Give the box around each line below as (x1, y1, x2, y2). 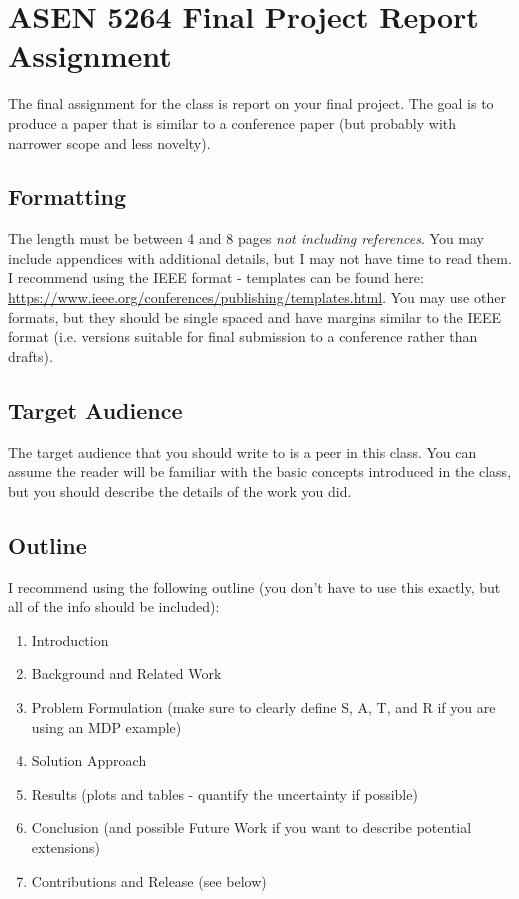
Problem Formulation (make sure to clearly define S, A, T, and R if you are (31, 697, 496, 718)
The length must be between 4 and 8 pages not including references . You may (8, 228, 484, 249)
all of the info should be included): (8, 596, 220, 617)
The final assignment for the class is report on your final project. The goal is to (8, 93, 494, 114)
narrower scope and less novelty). (8, 132, 211, 153)
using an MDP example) (31, 716, 182, 737)
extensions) (31, 836, 101, 857)
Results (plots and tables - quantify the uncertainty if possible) (31, 783, 418, 804)
